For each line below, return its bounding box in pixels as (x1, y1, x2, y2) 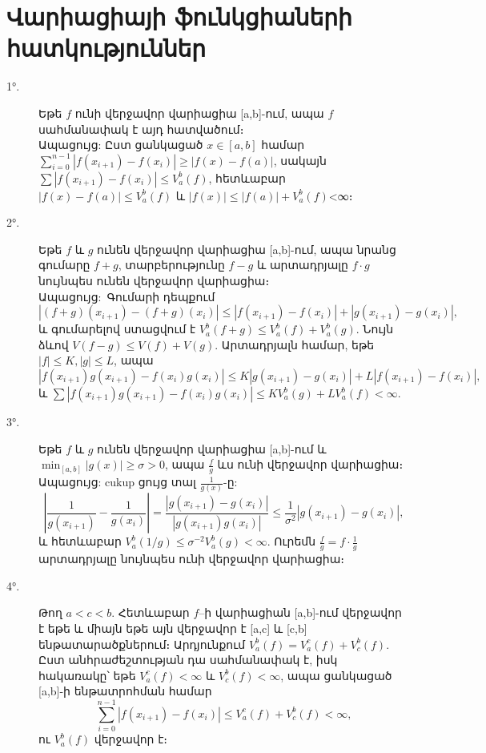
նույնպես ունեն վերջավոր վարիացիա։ (38, 272, 270, 289)
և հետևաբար (38, 533, 122, 550)
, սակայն (273, 151, 327, 168)
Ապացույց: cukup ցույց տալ (38, 473, 196, 490)
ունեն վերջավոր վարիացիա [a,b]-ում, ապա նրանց (97, 240, 396, 257)
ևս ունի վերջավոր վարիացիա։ (217, 456, 404, 473)
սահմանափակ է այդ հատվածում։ (38, 120, 244, 137)
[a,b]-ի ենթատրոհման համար (38, 683, 212, 699)
